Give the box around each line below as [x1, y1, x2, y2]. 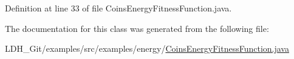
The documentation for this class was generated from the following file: [5, 22, 269, 34]
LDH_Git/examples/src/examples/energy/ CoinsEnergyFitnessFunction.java [5, 42, 289, 55]
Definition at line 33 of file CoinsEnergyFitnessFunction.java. [5, 2, 232, 14]
